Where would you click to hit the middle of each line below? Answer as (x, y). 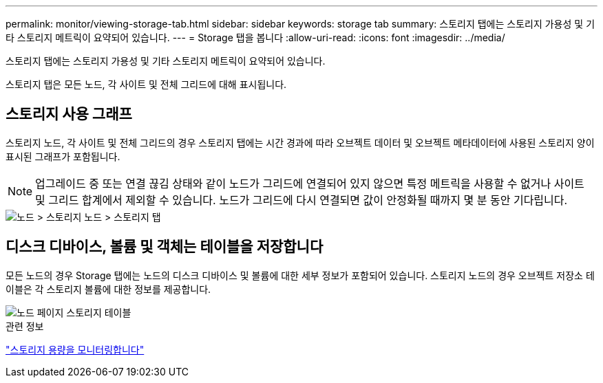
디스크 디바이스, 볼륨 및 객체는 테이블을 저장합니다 (165, 247)
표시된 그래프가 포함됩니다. (63, 156)
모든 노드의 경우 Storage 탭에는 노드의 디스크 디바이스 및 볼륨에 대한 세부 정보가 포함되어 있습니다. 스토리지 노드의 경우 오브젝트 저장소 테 (300, 275)
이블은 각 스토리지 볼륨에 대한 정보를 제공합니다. (108, 289)
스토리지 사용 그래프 (69, 114)
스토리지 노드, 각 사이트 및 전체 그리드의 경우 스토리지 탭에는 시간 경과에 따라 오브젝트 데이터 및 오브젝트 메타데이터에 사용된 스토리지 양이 (300, 142)
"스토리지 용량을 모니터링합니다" (75, 349)
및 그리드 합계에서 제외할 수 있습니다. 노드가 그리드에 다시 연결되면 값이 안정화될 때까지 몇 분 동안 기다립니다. (301, 200)
